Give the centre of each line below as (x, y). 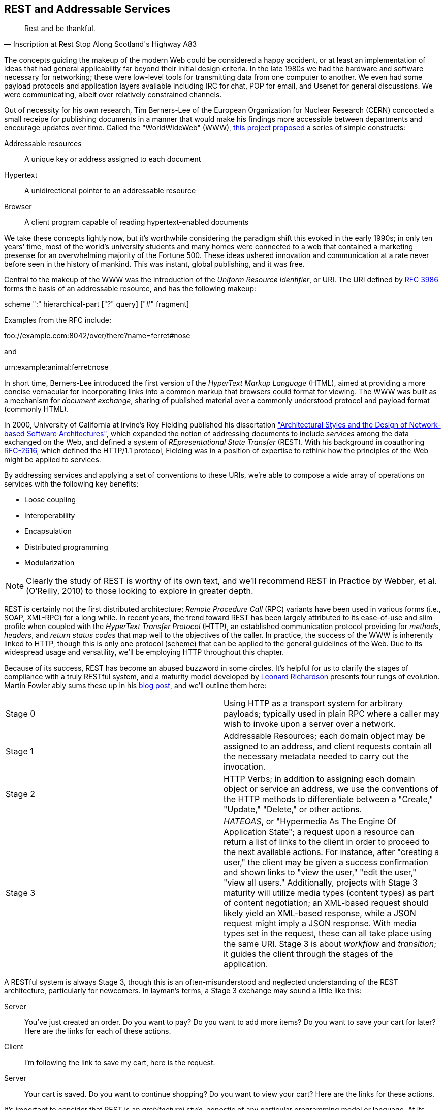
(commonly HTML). (36, 409)
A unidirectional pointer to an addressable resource (110, 191)
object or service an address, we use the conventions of (331, 789)
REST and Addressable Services (87, 9)
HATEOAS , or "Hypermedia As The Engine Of (310, 822)
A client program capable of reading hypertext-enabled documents (137, 222)
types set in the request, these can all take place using (328, 934)
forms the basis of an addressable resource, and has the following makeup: (130, 289)
